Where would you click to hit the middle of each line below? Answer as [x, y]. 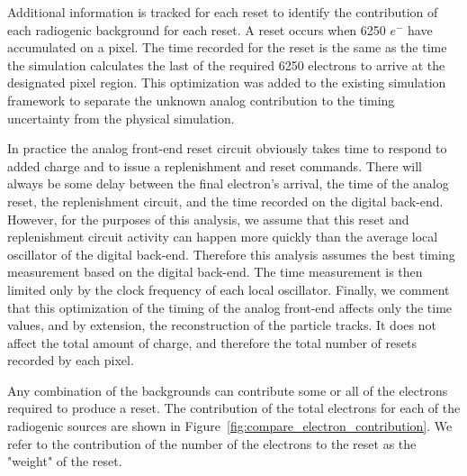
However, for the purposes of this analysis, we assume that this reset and [208, 219]
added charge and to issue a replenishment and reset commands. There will [215, 165]
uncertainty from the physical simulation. [121, 118]
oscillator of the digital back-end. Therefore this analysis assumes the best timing [231, 254]
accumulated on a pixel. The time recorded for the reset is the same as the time [227, 47]
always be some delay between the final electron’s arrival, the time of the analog [228, 183]
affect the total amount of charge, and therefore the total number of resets [212, 342]
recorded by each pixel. [71, 360]
